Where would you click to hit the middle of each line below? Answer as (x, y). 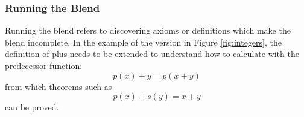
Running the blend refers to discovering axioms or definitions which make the (148, 30)
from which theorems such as (59, 86)
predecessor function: (44, 65)
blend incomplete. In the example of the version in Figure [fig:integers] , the (143, 42)
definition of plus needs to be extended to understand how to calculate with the (152, 54)
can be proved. (32, 107)
